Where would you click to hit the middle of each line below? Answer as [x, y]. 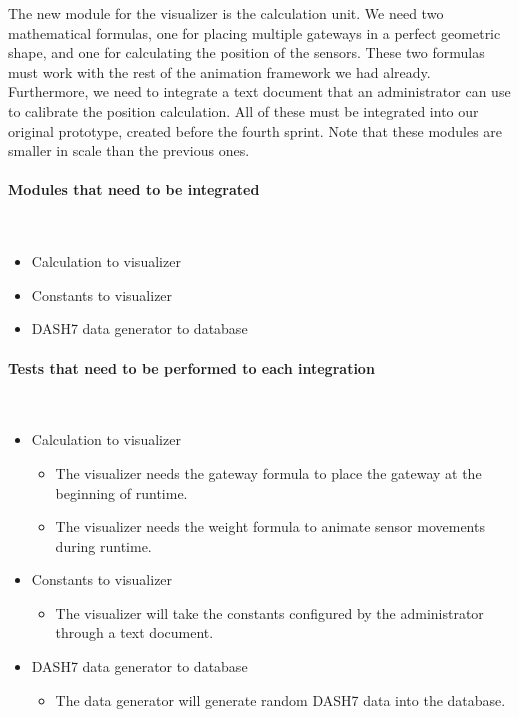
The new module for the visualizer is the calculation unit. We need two [226, 13]
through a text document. [134, 632]
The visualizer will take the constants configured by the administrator [269, 612]
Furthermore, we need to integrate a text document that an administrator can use [259, 91]
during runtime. [103, 545]
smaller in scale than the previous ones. [129, 150]
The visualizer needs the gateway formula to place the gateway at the [268, 472]
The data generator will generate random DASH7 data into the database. [280, 699]
